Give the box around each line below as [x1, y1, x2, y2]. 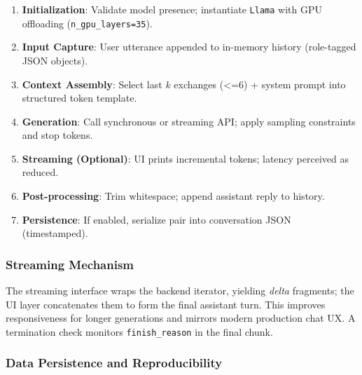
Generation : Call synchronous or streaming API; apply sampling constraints [22, 114, 356, 128]
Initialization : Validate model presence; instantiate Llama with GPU [22, 2, 322, 16]
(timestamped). [22, 226, 88, 240]
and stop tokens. [22, 128, 93, 142]
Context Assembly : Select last [22, 76, 162, 91]
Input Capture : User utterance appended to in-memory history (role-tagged [22, 39, 356, 54]
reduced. [22, 165, 59, 179]
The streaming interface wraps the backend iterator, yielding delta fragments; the [6, 283, 354, 298]
